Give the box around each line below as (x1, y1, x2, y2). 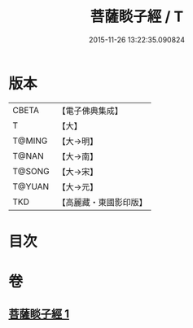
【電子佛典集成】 (57, 105, 124, 116)
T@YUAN (12, 181, 50, 192)
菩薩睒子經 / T (90, 7, 184, 26)
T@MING (12, 135, 48, 147)
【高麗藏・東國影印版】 (57, 196, 148, 208)
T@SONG (12, 165, 50, 177)
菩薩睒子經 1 (8, 307, 70, 321)
